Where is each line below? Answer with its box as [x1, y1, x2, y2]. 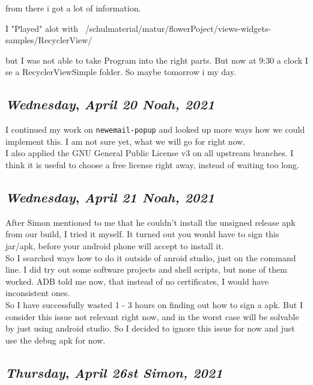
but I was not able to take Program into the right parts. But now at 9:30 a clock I [5, 53, 308, 66]
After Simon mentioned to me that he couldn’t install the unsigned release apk [5, 216, 296, 228]
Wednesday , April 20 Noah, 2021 [5, 95, 215, 114]
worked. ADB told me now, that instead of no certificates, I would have [5, 274, 269, 287]
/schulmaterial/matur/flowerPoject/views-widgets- [85, 22, 272, 34]
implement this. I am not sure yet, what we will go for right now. [5, 135, 246, 147]
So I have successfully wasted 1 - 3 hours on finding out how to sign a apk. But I [5, 298, 303, 311]
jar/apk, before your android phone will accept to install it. [5, 240, 224, 252]
